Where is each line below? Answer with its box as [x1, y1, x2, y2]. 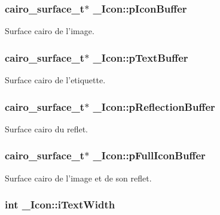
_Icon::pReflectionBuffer [93, 99, 215, 114]
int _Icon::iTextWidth [5, 197, 115, 212]
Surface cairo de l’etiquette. [5, 74, 106, 86]
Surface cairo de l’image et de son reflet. [5, 171, 152, 184]
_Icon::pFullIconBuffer [93, 148, 206, 163]
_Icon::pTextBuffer [93, 50, 188, 65]
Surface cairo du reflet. [5, 122, 88, 135]
